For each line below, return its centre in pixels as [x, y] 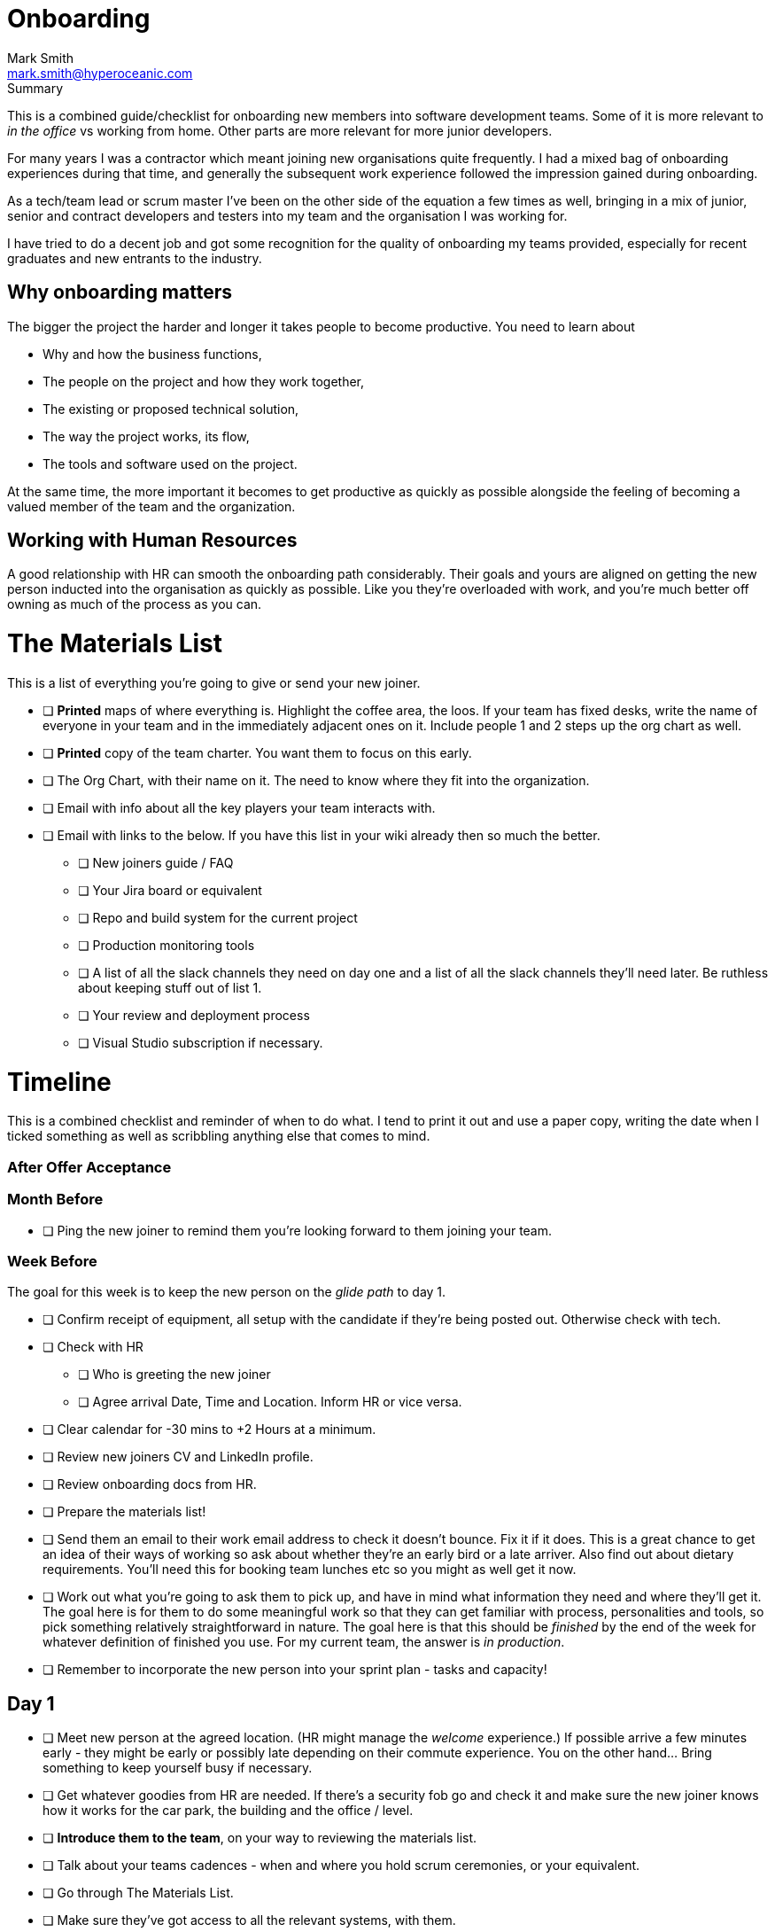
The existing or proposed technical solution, [171, 409]
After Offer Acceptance [89, 1167]
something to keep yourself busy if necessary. [178, 1768]
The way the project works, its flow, [146, 436]
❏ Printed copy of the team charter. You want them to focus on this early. [257, 752]
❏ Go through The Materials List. [138, 1893]
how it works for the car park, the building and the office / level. [228, 1811]
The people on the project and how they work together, [203, 381]
